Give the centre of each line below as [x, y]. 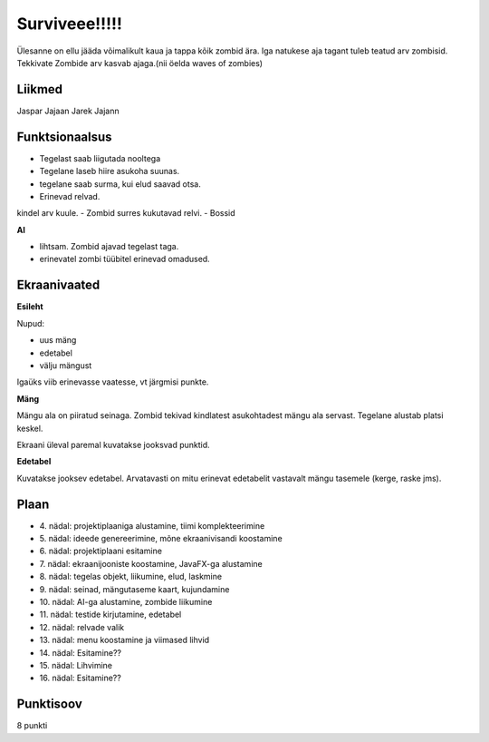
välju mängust [66, 365]
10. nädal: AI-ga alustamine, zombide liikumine [126, 601]
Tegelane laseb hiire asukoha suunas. [110, 171]
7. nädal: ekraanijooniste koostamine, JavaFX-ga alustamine [151, 563]
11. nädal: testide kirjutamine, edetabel [110, 615]
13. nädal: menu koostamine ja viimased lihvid [125, 640]
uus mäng [58, 340]
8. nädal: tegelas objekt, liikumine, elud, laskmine [130, 577]
